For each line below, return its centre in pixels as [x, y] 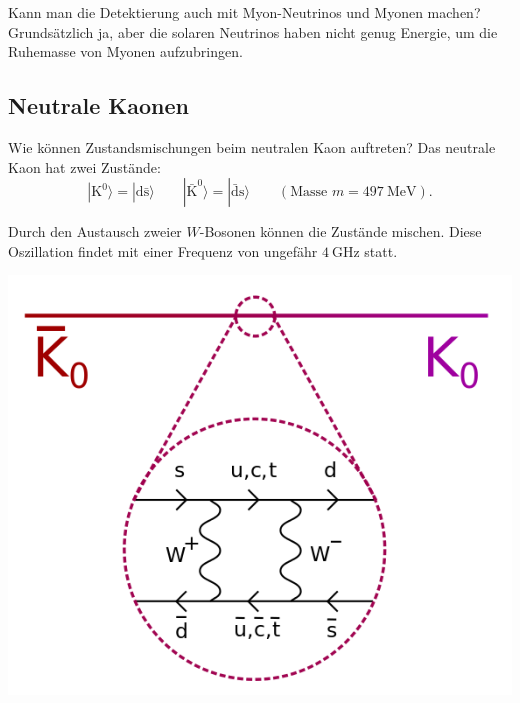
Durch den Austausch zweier [95, 231]
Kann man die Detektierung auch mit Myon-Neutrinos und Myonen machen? [244, 12]
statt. [381, 250]
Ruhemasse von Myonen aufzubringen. [125, 51]
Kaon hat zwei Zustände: [84, 166]
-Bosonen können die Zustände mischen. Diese [340, 231]
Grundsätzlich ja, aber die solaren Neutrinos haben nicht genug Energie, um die [253, 31]
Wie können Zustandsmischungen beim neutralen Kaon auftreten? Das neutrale [252, 146]
